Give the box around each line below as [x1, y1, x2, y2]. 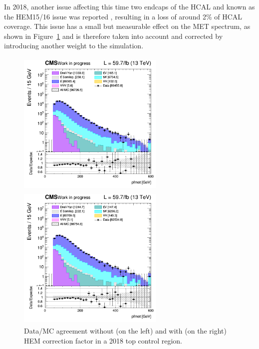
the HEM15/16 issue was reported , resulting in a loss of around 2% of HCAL [4, 11, 243, 21]
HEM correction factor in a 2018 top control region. [24, 335, 182, 346]
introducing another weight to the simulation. [4, 40, 144, 51]
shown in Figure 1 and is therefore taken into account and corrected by [4, 30, 223, 41]
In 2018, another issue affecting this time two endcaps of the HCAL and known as [4, 1, 255, 11]
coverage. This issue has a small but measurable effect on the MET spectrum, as [4, 21, 251, 31]
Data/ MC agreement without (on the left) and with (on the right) [24, 326, 227, 336]
